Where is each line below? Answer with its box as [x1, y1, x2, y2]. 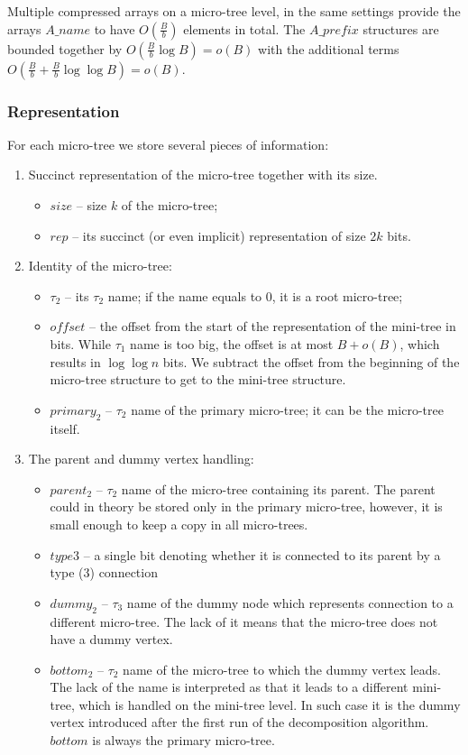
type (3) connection [50, 563, 158, 582]
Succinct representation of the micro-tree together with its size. [28, 165, 378, 184]
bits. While [50, 334, 111, 353]
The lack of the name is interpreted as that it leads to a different [50, 677, 408, 696]
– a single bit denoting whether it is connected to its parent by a [83, 545, 441, 564]
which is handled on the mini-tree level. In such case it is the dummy [78, 695, 461, 714]
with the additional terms [258, 39, 399, 58]
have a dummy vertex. [50, 630, 173, 649]
